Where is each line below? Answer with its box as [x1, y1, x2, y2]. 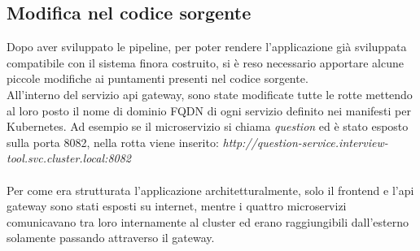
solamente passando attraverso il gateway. [7, 229, 215, 246]
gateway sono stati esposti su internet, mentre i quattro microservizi [7, 197, 347, 214]
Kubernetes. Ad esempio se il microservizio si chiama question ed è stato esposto [7, 118, 409, 135]
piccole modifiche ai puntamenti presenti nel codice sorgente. [7, 70, 308, 87]
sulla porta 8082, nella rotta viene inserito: [7, 133, 219, 150]
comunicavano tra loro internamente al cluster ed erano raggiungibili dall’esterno [7, 213, 409, 230]
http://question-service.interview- [222, 133, 388, 150]
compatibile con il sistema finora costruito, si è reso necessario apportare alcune [7, 54, 405, 71]
